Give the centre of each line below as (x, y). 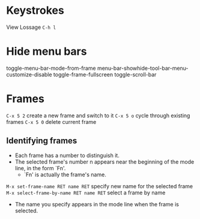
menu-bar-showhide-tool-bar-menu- (143, 68)
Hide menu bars (47, 51)
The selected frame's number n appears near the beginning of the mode (105, 162)
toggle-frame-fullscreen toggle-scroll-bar (105, 74)
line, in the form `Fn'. (40, 168)
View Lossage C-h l (31, 27)
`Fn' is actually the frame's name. (65, 174)
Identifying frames (42, 141)
